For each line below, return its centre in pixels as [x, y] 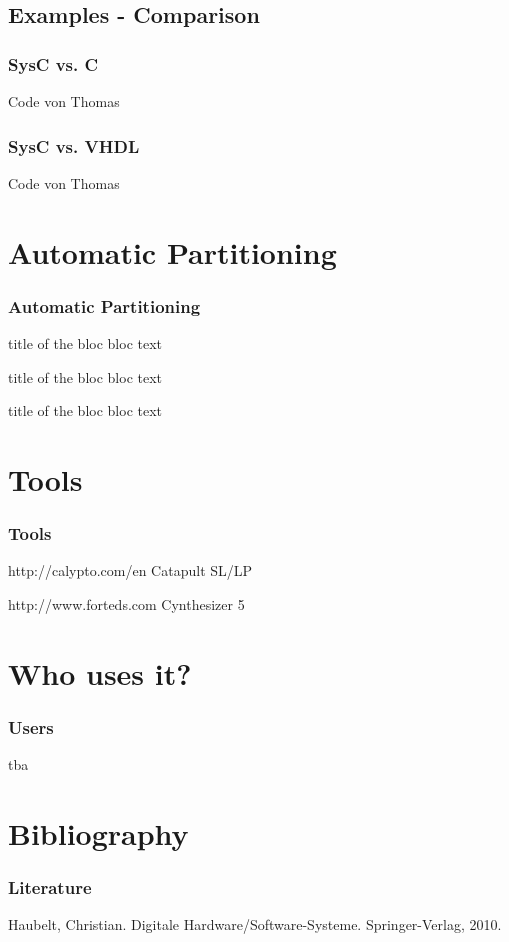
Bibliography [98, 832]
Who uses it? [100, 672]
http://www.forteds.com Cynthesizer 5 [126, 603]
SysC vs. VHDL [74, 145]
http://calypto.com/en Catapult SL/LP [130, 570]
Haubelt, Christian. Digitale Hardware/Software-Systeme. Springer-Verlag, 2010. [255, 924]
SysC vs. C [53, 63]
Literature [50, 887]
